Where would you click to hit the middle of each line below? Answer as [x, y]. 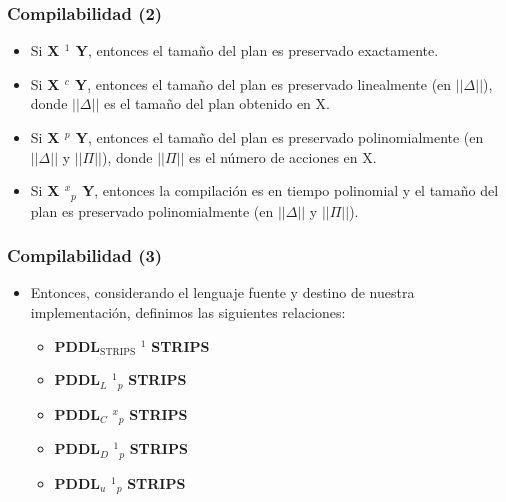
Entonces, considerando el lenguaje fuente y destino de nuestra [222, 292]
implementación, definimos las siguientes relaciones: [188, 312]
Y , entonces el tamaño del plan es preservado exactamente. [257, 50]
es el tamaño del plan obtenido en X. [216, 103]
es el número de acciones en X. [283, 156]
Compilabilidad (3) [85, 255]
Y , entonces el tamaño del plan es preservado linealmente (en [263, 83]
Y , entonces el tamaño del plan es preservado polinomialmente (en [279, 137]
